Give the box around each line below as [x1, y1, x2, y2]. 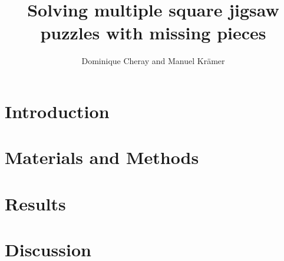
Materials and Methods [5, 145, 199, 169]
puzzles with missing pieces [40, 21, 266, 45]
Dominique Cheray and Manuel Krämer [81, 55, 225, 67]
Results [5, 191, 66, 215]
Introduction [5, 99, 110, 123]
